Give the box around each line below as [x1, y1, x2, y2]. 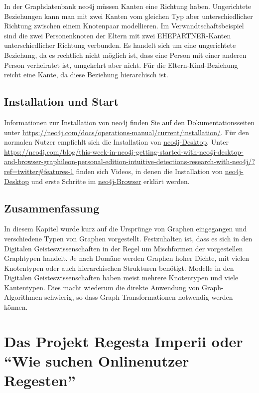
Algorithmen [4, 292, 42, 302]
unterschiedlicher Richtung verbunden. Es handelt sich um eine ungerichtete [4, 40, 236, 50]
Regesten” [4, 370, 76, 391]
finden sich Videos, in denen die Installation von [76, 166, 223, 176]
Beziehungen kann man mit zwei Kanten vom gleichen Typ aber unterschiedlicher [4, 10, 253, 21]
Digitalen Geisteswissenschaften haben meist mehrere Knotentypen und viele [4, 272, 239, 283]
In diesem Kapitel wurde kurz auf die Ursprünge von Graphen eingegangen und [4, 223, 247, 234]
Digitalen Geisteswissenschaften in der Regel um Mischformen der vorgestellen [4, 243, 243, 253]
